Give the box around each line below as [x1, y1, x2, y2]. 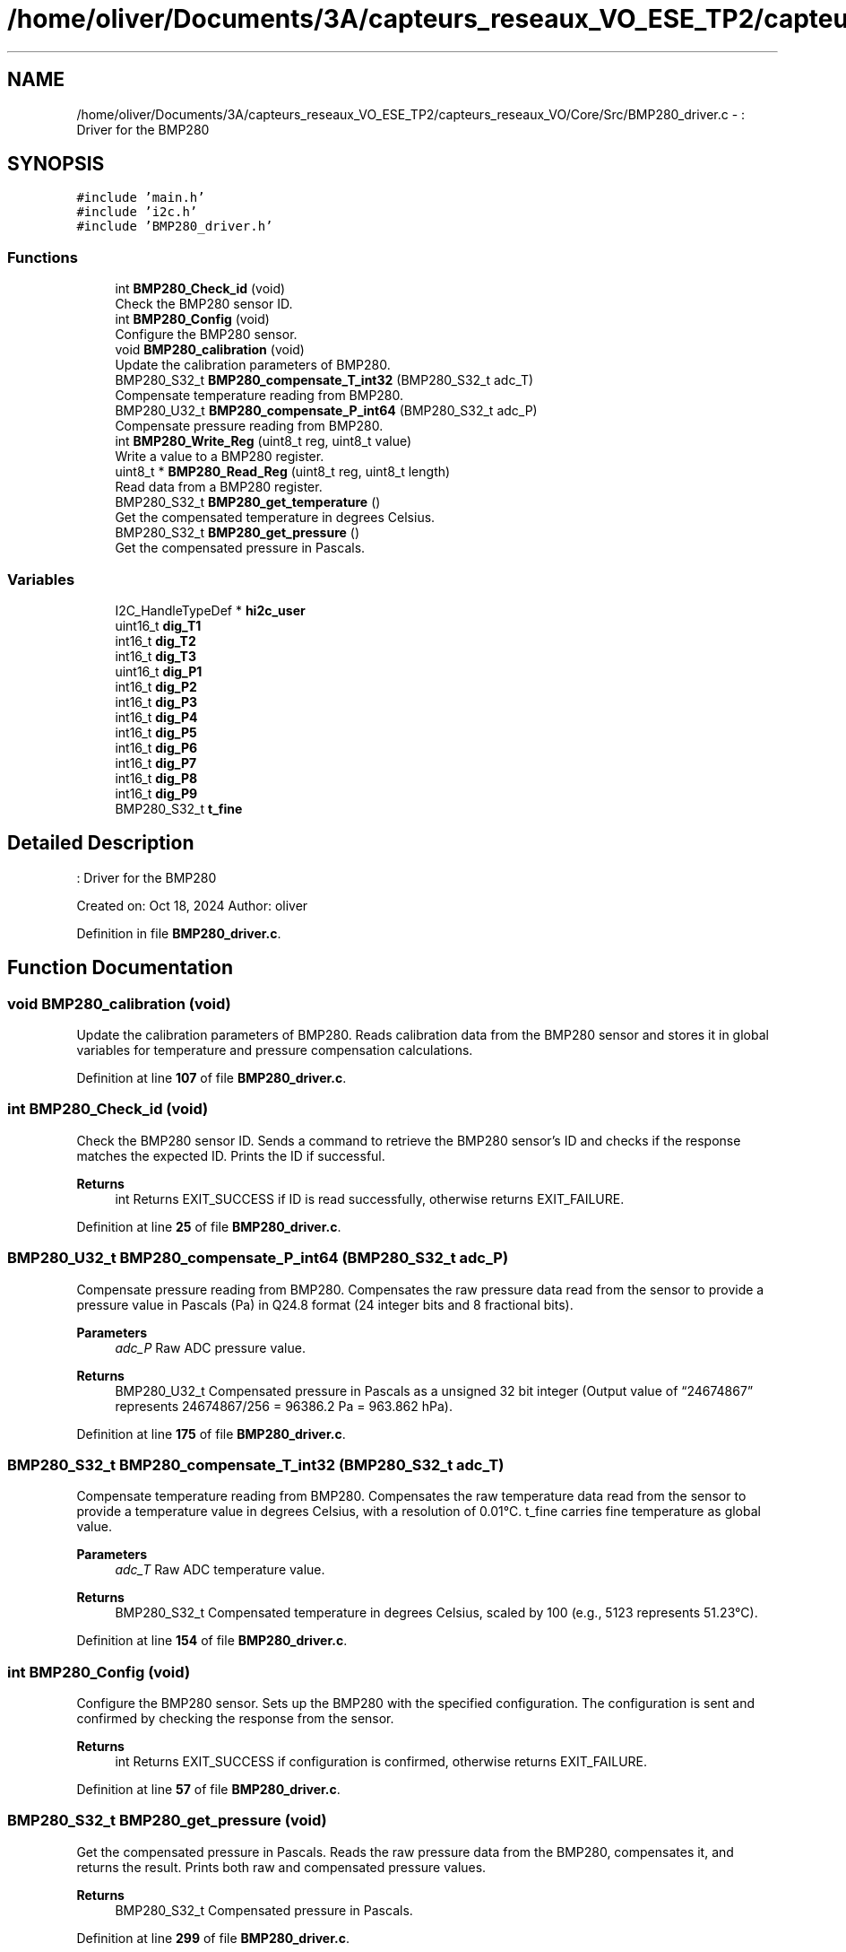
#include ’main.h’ [76, 190, 205, 205]
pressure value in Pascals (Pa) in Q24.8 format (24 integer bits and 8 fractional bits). [76, 1296, 574, 1312]
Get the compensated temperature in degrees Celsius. [115, 510, 436, 526]
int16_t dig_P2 [115, 678, 197, 694]
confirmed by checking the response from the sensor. [76, 1711, 394, 1726]
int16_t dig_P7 [115, 754, 197, 771]
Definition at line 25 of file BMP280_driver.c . [76, 1218, 341, 1234]
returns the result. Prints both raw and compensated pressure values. [76, 1859, 487, 1875]
